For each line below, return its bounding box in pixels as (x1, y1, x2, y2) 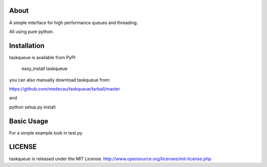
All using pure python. (9, 29, 54, 34)
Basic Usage (9, 117, 48, 125)
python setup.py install (9, 104, 56, 110)
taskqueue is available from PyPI (9, 54, 76, 60)
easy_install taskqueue (21, 66, 68, 71)
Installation (9, 41, 44, 50)
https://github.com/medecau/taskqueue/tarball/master (9, 86, 121, 92)
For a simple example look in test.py (9, 130, 83, 135)
